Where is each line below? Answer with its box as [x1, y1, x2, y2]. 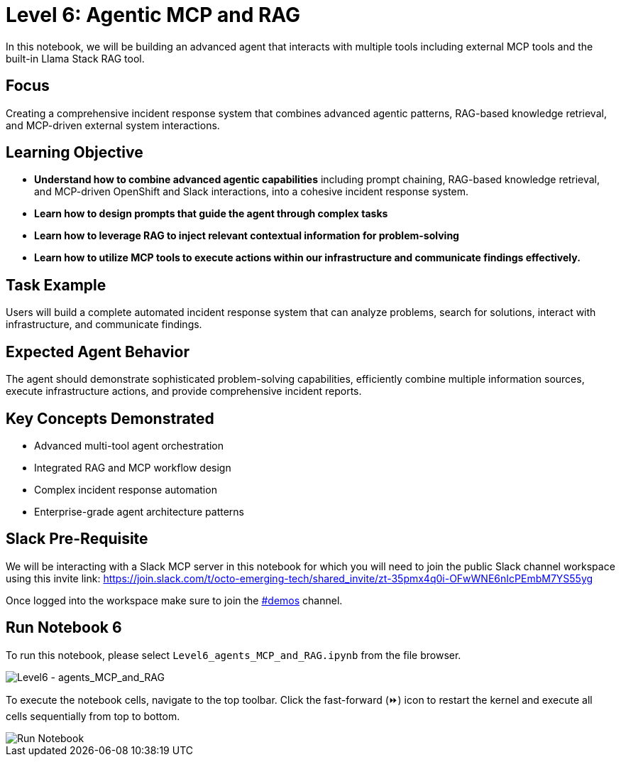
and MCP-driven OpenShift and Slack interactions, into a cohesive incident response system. [34, 185, 469, 198]
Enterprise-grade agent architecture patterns [34, 505, 245, 518]
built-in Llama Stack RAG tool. [6, 52, 145, 65]
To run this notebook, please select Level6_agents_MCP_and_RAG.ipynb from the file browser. [6, 648, 461, 661]
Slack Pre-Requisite [6, 530, 148, 548]
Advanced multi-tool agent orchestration [34, 439, 224, 452]
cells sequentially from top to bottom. [6, 709, 180, 722]
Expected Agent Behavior [6, 342, 189, 361]
